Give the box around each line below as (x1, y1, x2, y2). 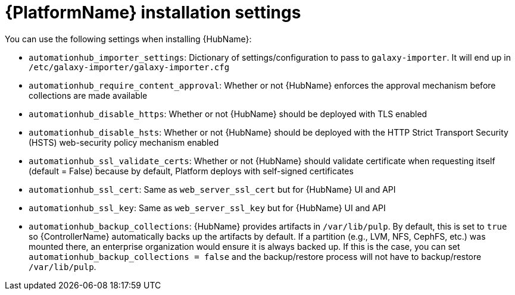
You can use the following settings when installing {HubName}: (5, 33, 252, 44)
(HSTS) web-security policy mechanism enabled (29, 137, 219, 147)
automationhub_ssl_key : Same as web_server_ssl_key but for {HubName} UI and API (29, 202, 386, 213)
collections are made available (29, 90, 148, 101)
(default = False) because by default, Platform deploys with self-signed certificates (29, 165, 354, 176)
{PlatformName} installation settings (5, 2, 301, 23)
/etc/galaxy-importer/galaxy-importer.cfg (29, 62, 230, 72)
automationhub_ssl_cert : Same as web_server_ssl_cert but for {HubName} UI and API (29, 184, 396, 194)
